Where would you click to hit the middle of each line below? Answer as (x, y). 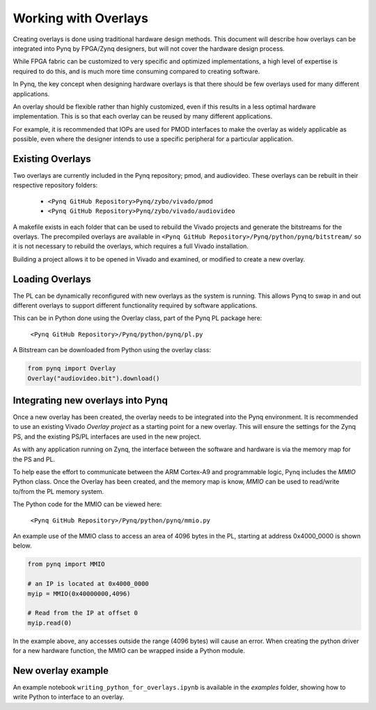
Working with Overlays (81, 18)
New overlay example (61, 671)
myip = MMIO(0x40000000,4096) (79, 594)
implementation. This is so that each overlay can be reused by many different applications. (143, 116)
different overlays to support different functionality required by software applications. (135, 305)
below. (22, 546)
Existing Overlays (52, 159)
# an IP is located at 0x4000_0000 (88, 584)
